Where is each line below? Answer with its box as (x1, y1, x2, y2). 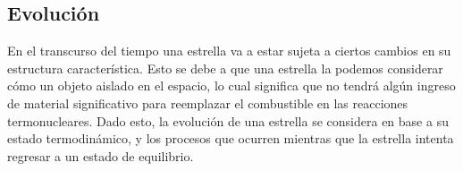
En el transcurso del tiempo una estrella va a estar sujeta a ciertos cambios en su (7, 41, 451, 60)
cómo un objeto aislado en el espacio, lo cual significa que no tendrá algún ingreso (7, 76, 456, 95)
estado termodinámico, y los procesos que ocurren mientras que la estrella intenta (7, 129, 454, 148)
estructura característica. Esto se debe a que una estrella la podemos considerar (7, 58, 443, 77)
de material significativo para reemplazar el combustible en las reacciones (7, 93, 408, 112)
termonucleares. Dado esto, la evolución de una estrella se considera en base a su (7, 111, 449, 130)
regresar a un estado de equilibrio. (7, 146, 194, 165)
